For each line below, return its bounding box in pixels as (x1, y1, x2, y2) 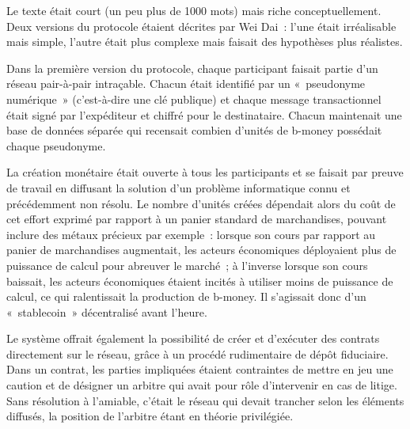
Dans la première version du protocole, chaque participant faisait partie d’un (6, 59, 378, 76)
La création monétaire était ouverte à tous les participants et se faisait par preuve (6, 164, 404, 180)
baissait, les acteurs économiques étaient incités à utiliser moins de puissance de (6, 272, 393, 289)
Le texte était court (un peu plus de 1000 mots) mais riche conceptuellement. (6, 2, 382, 18)
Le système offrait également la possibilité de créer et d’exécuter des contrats (6, 330, 380, 347)
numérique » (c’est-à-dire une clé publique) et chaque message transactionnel (6, 90, 382, 107)
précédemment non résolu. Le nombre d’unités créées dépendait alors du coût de (6, 195, 396, 211)
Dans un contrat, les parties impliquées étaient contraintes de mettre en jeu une (6, 361, 393, 378)
